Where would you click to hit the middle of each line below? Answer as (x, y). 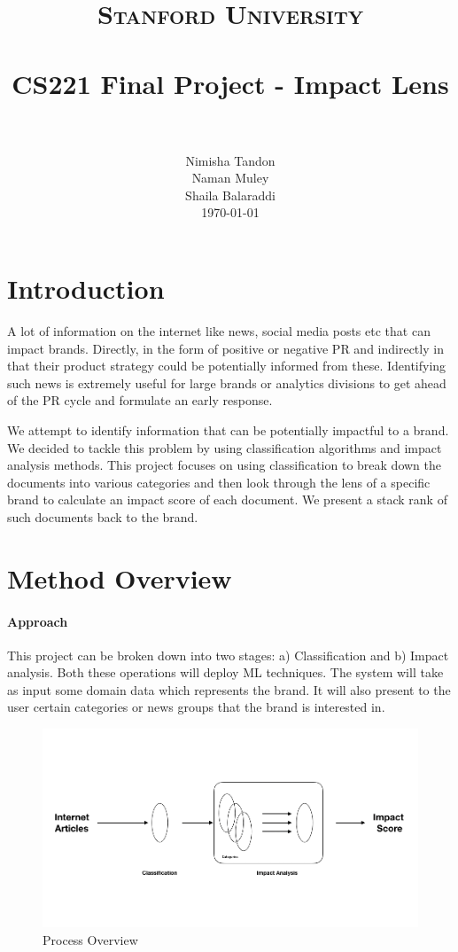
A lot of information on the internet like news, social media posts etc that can (219, 331)
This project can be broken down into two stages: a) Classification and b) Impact (228, 655)
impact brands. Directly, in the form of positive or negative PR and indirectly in (225, 348)
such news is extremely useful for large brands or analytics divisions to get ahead (227, 382)
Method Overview (120, 577)
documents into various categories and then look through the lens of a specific (219, 482)
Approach (38, 621)
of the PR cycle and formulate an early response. (140, 400)
